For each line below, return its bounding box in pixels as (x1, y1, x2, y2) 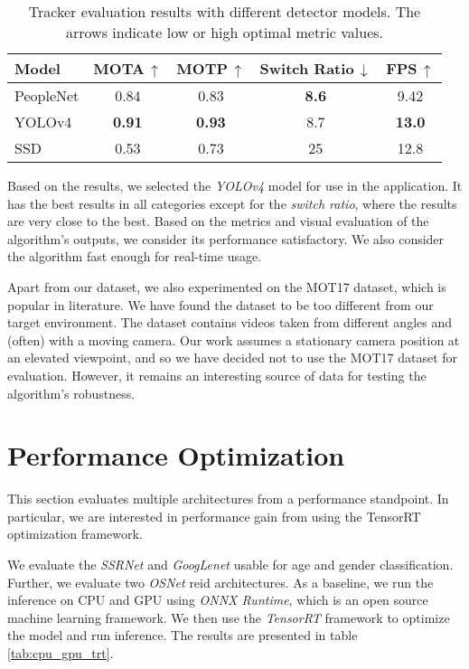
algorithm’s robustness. (7, 383, 136, 402)
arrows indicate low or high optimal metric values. (66, 22, 384, 42)
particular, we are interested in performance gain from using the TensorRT (7, 506, 421, 525)
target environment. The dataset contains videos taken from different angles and (7, 313, 452, 332)
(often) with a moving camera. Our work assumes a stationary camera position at (7, 330, 460, 349)
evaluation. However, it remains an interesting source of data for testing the (7, 365, 427, 384)
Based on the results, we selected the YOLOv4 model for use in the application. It (7, 176, 463, 194)
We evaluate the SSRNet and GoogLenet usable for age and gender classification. (7, 555, 454, 574)
